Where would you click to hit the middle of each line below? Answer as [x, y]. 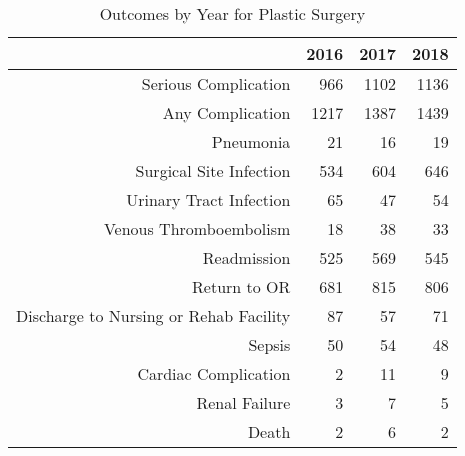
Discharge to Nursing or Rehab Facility [153, 315]
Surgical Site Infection [213, 170]
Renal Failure [243, 402]
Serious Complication [216, 83]
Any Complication [226, 112]
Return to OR [241, 286]
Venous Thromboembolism [197, 228]
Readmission [246, 257]
